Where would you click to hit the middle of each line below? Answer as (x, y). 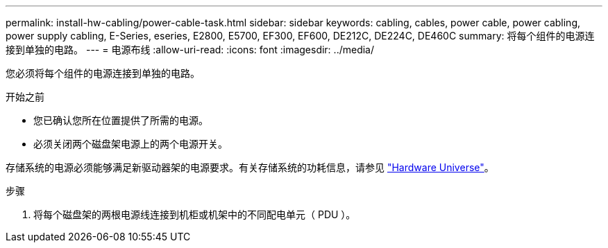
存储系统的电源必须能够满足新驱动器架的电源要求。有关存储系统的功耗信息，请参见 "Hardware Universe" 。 (250, 167)
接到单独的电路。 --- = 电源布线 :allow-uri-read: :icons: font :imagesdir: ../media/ (190, 50)
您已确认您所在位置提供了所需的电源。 (121, 120)
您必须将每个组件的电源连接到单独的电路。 (103, 73)
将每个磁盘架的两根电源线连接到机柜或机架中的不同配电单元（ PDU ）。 (195, 214)
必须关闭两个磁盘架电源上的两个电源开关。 (130, 144)
